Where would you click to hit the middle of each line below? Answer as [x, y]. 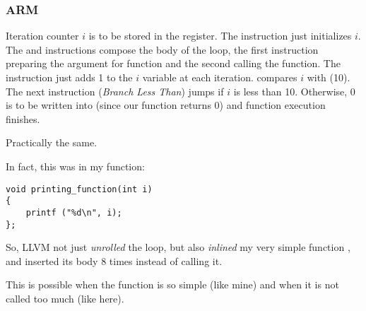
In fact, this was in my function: [75, 166]
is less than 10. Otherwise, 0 [294, 91]
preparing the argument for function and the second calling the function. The [173, 63]
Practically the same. [52, 142]
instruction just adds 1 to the [69, 77]
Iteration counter [42, 36]
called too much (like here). [65, 298]
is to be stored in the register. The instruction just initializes [220, 36]
